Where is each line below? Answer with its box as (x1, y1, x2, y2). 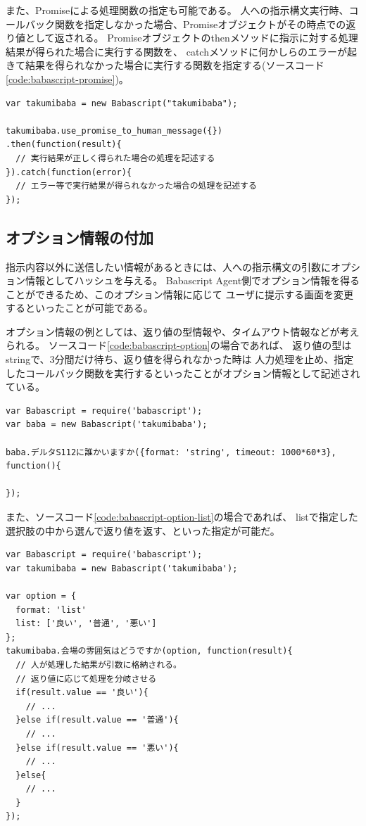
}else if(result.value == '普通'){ (15, 715, 179, 725)
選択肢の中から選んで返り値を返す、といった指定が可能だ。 (6, 523, 280, 538)
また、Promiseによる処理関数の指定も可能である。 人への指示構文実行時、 (6, 3, 349, 17)
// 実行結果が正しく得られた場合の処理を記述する (15, 153, 215, 163)
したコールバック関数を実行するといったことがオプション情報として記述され (6, 365, 360, 380)
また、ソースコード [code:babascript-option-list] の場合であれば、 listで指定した (6, 509, 358, 524)
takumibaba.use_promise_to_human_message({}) (6, 125, 222, 136)
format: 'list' (15, 604, 87, 615)
